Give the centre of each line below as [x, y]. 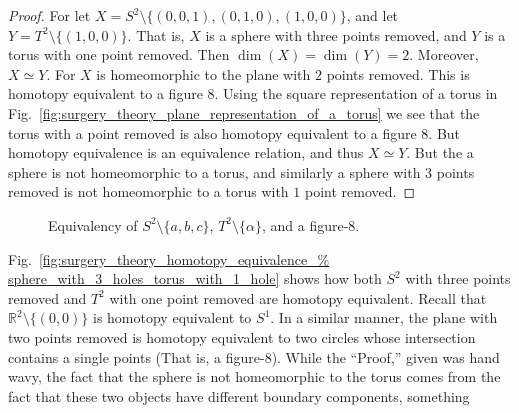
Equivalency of [93, 224]
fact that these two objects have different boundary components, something [239, 395]
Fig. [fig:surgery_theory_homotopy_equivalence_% [169, 258]
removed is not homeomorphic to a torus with [148, 191]
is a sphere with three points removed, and [336, 34]
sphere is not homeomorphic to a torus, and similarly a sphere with [214, 171]
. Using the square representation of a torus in [356, 93]
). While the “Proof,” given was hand [385, 356]
